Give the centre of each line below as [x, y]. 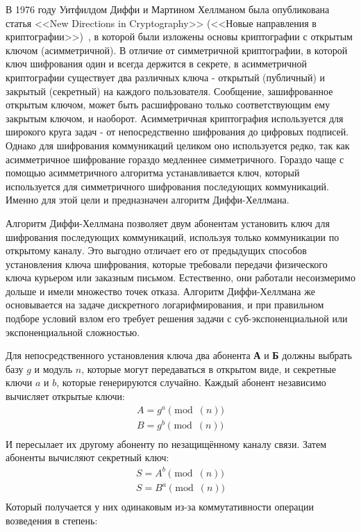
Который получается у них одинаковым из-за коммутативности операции [160, 507]
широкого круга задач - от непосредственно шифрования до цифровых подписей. [177, 132]
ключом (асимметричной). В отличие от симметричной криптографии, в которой [177, 50]
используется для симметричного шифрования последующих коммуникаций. [167, 186]
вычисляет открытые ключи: [65, 396]
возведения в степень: [52, 520]
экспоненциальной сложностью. [73, 332]
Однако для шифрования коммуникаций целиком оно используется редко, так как [178, 145]
